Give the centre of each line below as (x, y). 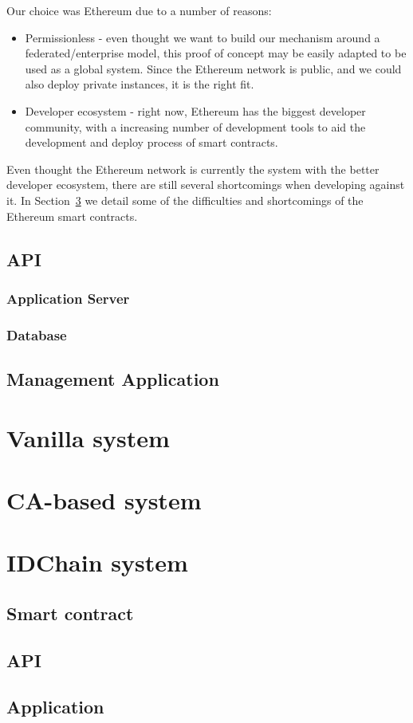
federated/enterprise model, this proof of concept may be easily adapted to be (216, 53)
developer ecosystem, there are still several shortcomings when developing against (206, 185)
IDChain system (97, 562)
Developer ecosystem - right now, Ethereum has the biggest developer (195, 110)
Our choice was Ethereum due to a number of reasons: (139, 10)
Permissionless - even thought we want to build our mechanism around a (203, 37)
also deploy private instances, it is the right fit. (140, 84)
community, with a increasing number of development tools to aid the (195, 126)
